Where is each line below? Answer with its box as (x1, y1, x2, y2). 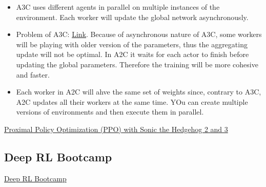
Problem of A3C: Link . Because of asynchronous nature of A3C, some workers (16, 29, 262, 40)
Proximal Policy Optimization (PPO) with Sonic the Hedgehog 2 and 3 (4, 123, 228, 134)
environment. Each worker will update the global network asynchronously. (16, 11, 249, 22)
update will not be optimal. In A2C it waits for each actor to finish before (16, 49, 249, 60)
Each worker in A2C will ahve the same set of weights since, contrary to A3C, (16, 86, 261, 97)
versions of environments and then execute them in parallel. (16, 106, 204, 117)
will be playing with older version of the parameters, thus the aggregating (16, 39, 248, 49)
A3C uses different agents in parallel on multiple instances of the (16, 2, 220, 12)
